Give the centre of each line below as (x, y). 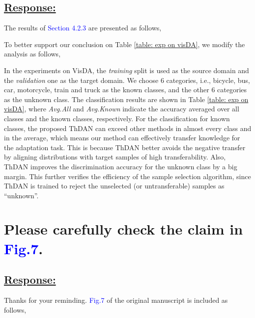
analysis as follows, (32, 54)
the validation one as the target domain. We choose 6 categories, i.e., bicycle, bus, (127, 80)
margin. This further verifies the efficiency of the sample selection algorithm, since (127, 176)
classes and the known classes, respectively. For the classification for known (117, 118)
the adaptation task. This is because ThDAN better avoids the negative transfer (125, 147)
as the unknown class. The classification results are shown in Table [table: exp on (126, 99)
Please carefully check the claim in (124, 229)
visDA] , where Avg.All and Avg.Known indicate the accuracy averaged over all (122, 109)
